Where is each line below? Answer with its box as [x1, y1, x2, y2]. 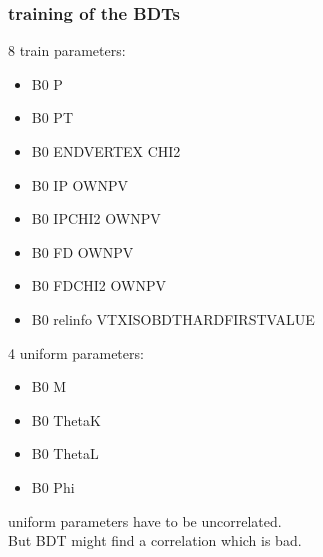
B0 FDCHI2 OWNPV [31, 275, 166, 296]
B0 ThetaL [31, 443, 99, 464]
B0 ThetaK [31, 409, 101, 430]
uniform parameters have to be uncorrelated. [8, 510, 282, 531]
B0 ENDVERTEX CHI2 [31, 141, 181, 161]
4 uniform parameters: [8, 342, 144, 363]
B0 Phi [31, 476, 75, 497]
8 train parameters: [8, 40, 126, 61]
